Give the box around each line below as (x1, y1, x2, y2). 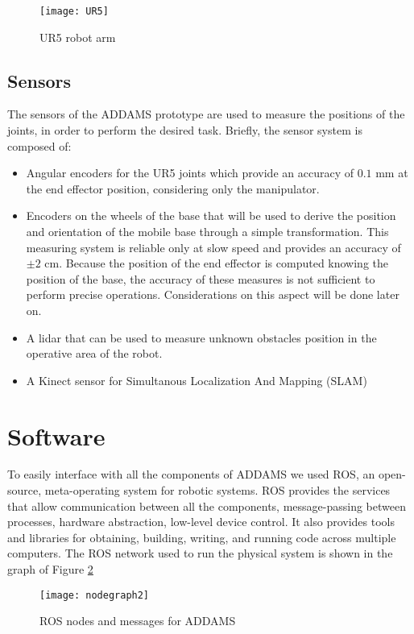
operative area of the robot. (26, 345, 163, 362)
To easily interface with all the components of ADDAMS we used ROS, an (7, 466, 375, 483)
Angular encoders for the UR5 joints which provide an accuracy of (26, 164, 354, 181)
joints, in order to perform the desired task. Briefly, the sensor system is (7, 122, 362, 139)
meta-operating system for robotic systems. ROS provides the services (44, 482, 391, 499)
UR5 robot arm (39, 28, 116, 45)
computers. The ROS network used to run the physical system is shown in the (7, 545, 393, 561)
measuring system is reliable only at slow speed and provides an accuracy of (26, 238, 401, 255)
